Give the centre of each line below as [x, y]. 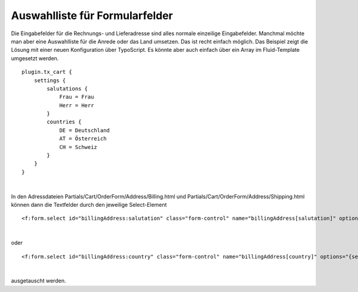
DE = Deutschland [85, 130]
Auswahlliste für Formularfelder [92, 15]
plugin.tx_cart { [47, 72]
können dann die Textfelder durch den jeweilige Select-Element [89, 204]
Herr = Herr [77, 105]
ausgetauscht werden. [38, 281]
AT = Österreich [83, 139]
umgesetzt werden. [35, 58]
